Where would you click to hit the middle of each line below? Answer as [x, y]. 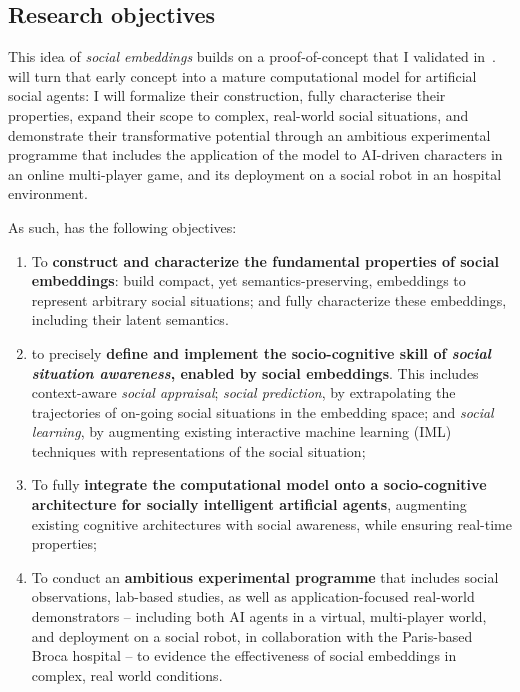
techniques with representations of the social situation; [198, 450]
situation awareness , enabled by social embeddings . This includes [255, 372]
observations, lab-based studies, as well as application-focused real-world [253, 596]
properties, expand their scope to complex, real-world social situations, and [238, 114]
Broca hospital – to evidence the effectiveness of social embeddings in [244, 655]
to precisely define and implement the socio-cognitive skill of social [261, 352]
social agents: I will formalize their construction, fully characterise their [227, 95]
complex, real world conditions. [127, 674]
